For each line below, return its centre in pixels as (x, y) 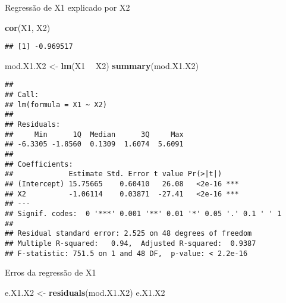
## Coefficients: (39, 164)
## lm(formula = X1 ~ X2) (56, 104)
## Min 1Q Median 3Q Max (94, 134)
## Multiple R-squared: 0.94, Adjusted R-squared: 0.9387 (131, 243)
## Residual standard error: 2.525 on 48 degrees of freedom (128, 234)
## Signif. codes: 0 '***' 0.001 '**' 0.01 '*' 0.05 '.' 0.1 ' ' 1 (143, 213)
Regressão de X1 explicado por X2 (67, 7)
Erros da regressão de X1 (51, 272)
